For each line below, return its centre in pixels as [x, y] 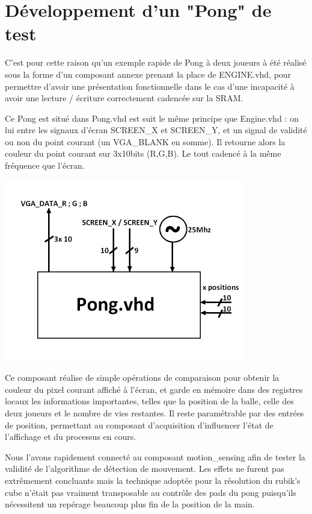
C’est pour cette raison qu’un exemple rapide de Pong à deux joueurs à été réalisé [156, 62]
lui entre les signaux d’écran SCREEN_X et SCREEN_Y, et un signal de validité [156, 130]
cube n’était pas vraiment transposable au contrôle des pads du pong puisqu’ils [151, 492]
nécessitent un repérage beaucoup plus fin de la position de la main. [130, 504]
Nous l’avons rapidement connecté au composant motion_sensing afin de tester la [155, 456]
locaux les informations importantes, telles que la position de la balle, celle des [149, 401]
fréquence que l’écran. [45, 165]
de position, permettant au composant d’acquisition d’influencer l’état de [139, 425]
